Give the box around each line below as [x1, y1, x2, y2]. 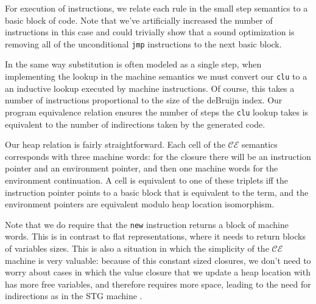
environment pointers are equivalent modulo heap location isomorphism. [5, 198, 275, 210]
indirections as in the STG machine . [5, 289, 142, 302]
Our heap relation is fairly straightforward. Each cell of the [5, 138, 225, 151]
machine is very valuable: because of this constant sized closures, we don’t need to [5, 254, 311, 266]
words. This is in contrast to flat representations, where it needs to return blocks [5, 230, 306, 243]
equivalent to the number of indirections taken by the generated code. [5, 117, 265, 130]
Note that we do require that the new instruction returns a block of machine [5, 218, 289, 230]
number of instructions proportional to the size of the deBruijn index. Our [5, 94, 283, 106]
